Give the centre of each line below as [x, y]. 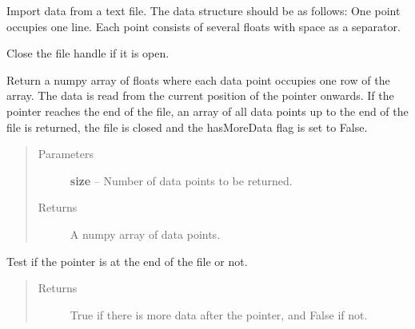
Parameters [66, 154]
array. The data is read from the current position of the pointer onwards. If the [200, 95]
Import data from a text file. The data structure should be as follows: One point [204, 10]
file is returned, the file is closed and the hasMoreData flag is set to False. [187, 127]
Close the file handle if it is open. [88, 53]
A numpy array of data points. [145, 234]
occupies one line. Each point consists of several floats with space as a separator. [204, 26]
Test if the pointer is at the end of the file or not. [127, 261]
